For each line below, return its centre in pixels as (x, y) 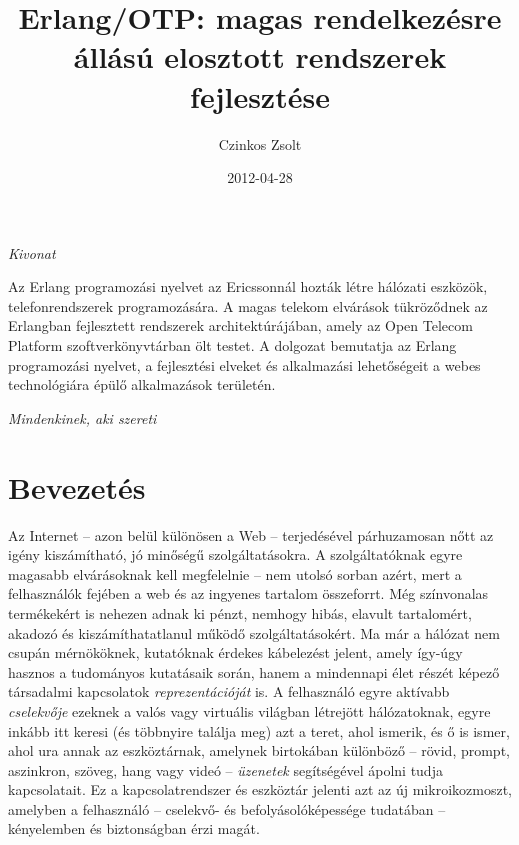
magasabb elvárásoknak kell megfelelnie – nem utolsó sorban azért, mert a (235, 573)
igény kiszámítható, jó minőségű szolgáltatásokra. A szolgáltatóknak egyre (235, 554)
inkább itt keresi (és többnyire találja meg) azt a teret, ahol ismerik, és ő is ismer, (259, 730)
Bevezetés (77, 486)
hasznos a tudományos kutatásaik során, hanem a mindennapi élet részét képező (254, 671)
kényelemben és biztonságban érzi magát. (134, 828)
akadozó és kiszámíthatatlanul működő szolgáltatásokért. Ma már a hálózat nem (254, 632)
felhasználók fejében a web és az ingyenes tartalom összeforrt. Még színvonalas (248, 593)
